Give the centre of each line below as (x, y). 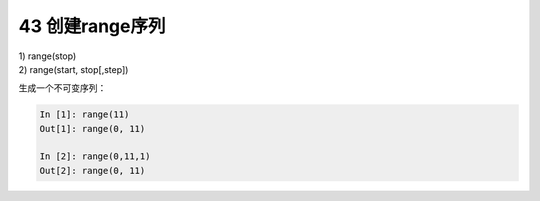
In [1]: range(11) (84, 114)
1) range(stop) (47, 56)
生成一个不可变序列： (62, 88)
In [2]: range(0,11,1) (95, 156)
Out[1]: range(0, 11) (92, 128)
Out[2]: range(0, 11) (92, 170)
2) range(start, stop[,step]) (73, 69)
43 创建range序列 (92, 26)
